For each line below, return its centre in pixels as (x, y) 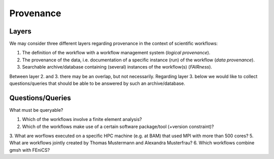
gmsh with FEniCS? (30, 150)
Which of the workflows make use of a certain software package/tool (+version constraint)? (118, 126)
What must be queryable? (36, 110)
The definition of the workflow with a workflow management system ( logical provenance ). (116, 53)
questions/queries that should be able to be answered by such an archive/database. (97, 83)
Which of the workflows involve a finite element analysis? (82, 119)
